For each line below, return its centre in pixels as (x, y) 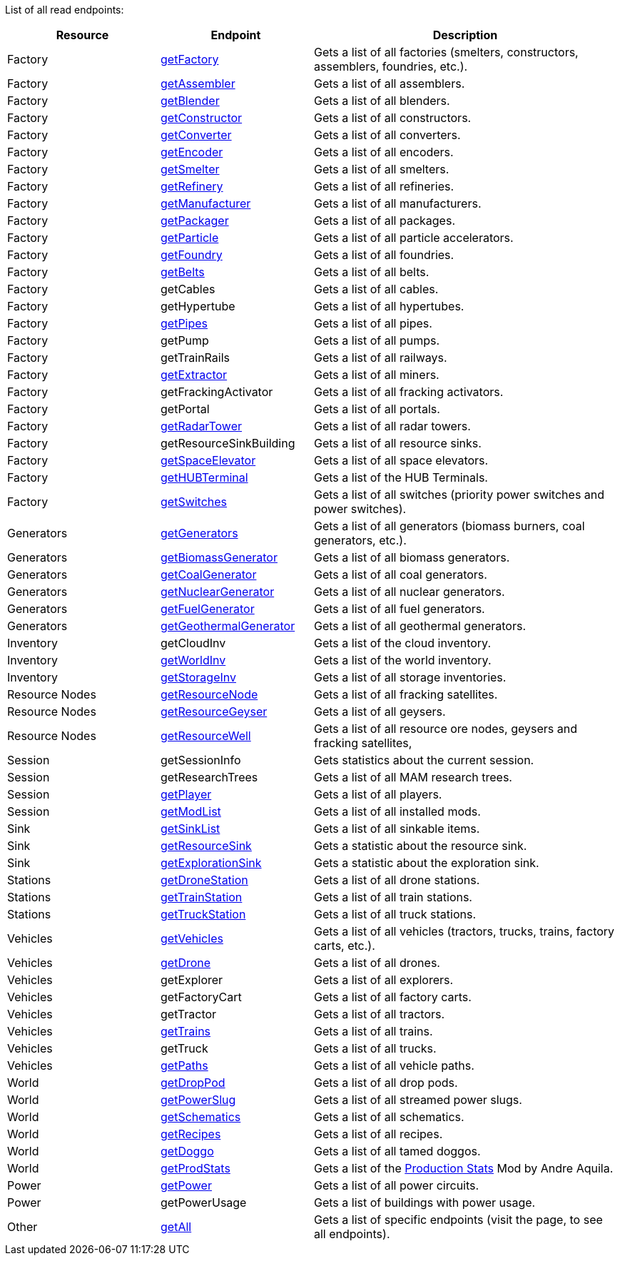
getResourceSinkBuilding (228, 443)
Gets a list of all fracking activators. (409, 392)
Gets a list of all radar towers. (392, 426)
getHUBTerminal (204, 477)
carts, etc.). (345, 946)
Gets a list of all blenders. (382, 101)
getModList (191, 811)
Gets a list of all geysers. (380, 711)
